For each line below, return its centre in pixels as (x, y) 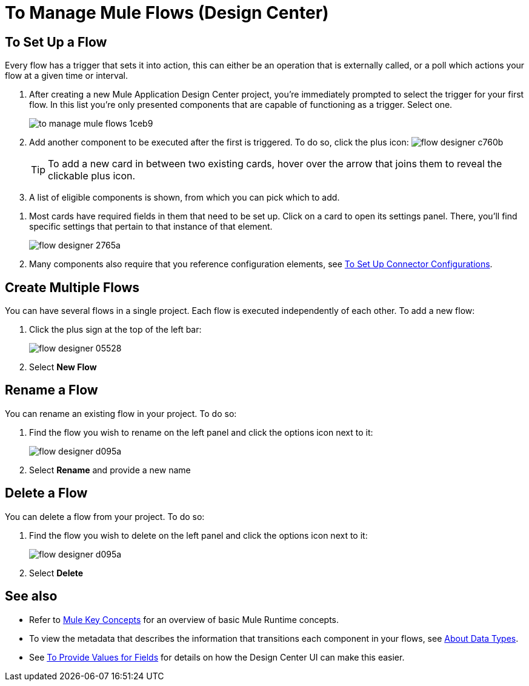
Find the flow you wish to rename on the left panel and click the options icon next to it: (201, 432)
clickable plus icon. (92, 176)
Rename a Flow (52, 390)
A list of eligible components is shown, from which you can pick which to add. (185, 198)
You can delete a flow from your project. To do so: (105, 516)
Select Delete (56, 573)
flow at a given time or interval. (67, 76)
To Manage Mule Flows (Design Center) (167, 13)
